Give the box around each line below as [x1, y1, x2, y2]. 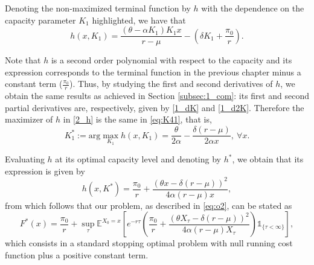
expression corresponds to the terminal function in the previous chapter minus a [5, 65, 301, 78]
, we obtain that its [232, 153, 304, 165]
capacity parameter [5, 13, 76, 26]
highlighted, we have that [92, 13, 186, 26]
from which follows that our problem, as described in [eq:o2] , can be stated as [5, 199, 292, 211]
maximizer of [5, 113, 53, 126]
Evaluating [5, 153, 45, 165]
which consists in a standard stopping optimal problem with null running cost [5, 237, 293, 249]
